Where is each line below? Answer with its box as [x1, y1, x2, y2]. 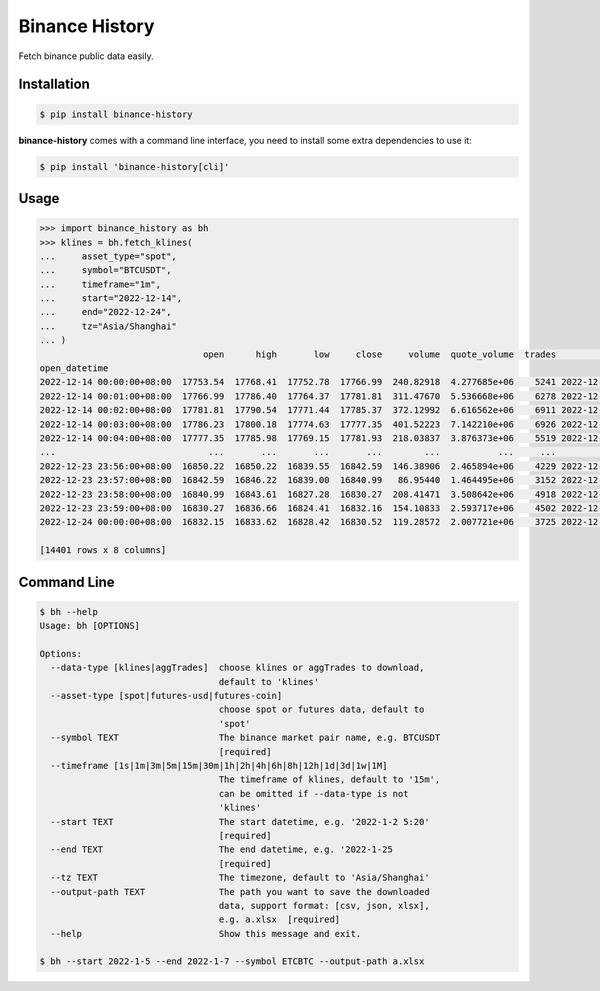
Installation [18, 76, 90, 93]
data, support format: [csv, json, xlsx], [218, 900, 430, 911]
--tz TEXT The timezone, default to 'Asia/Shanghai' [50, 872, 430, 884]
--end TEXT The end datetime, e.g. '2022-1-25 [50, 844, 394, 855]
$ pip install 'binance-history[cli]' [39, 161, 230, 172]
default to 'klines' [218, 676, 320, 687]
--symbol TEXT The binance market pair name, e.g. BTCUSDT [50, 732, 441, 744]
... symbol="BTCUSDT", [39, 265, 172, 276]
